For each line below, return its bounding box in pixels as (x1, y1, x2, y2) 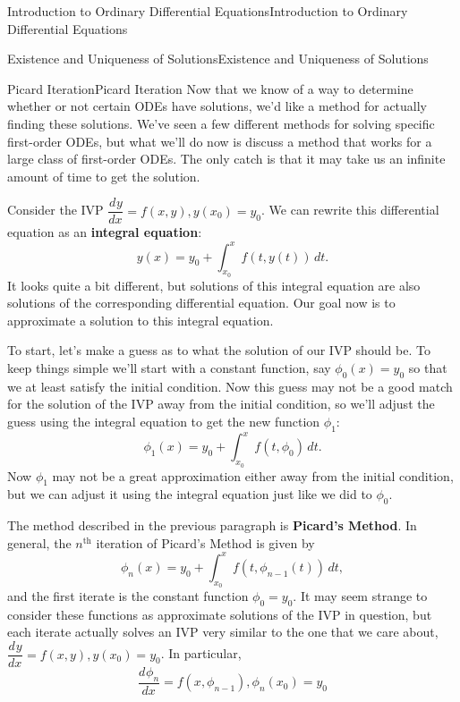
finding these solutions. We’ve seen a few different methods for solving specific (7, 114, 435, 132)
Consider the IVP (7, 200, 104, 219)
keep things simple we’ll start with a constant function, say (7, 359, 331, 377)
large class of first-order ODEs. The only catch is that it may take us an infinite (7, 149, 446, 168)
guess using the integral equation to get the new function (7, 412, 320, 431)
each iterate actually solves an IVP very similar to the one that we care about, (7, 622, 439, 641)
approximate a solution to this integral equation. (7, 310, 274, 329)
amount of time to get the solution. (7, 166, 200, 185)
